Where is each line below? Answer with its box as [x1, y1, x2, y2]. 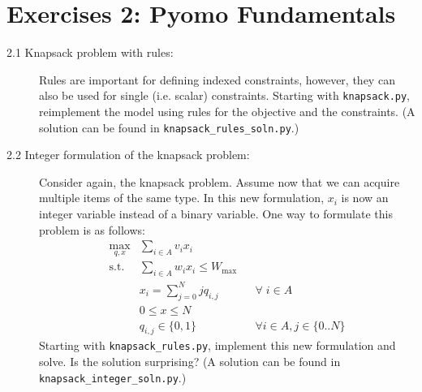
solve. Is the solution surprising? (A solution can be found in [39, 353, 341, 370]
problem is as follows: [39, 221, 145, 238]
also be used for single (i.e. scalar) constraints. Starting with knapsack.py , [39, 87, 411, 104]
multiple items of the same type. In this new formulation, [39, 189, 325, 206]
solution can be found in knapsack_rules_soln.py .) [39, 118, 299, 136]
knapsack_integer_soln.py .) [39, 368, 187, 386]
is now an [341, 189, 389, 206]
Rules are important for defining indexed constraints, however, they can [39, 71, 395, 88]
